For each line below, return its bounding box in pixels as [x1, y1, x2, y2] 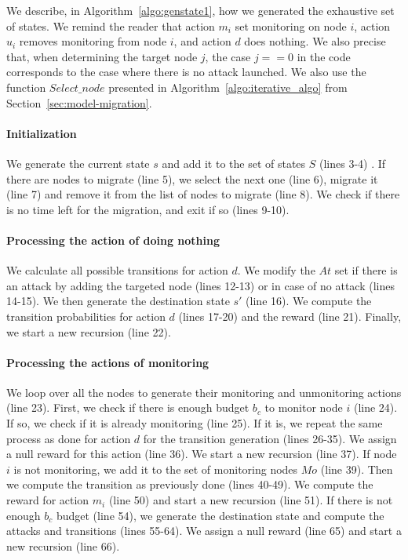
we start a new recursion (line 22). [6, 323, 171, 340]
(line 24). [353, 399, 398, 416]
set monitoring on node [235, 17, 347, 34]
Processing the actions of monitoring [6, 354, 209, 370]
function [6, 78, 46, 95]
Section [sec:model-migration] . [6, 94, 152, 111]
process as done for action [6, 430, 131, 446]
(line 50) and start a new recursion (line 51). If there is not [108, 492, 393, 508]
